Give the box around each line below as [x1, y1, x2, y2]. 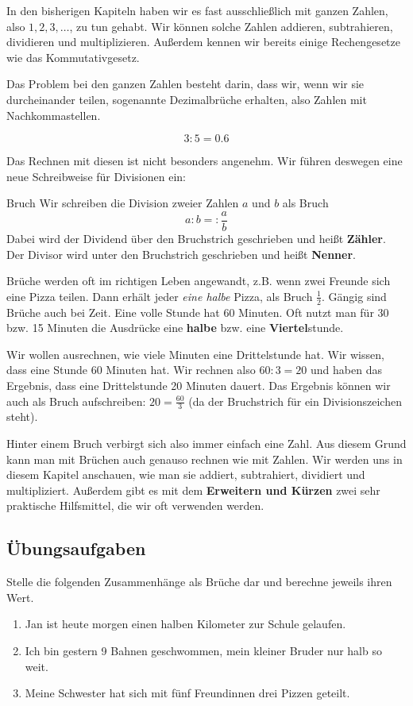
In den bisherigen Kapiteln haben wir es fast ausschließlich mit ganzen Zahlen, [6, 2, 388, 18]
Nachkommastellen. [6, 106, 101, 123]
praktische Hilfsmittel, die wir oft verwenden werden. [6, 497, 264, 514]
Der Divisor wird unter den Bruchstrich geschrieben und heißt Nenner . [6, 245, 356, 262]
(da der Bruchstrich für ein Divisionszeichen [188, 392, 402, 409]
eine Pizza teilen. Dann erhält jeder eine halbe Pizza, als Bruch [6, 287, 313, 304]
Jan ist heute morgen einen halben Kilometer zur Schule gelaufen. [25, 615, 346, 632]
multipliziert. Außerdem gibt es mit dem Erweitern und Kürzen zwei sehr [6, 481, 380, 498]
